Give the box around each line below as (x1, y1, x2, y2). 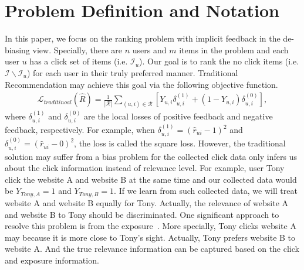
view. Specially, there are (32, 43, 123, 56)
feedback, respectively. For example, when (5, 124, 155, 136)
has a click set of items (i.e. (29, 55, 128, 67)
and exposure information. (5, 254, 99, 266)
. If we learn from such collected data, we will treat (114, 184, 298, 197)
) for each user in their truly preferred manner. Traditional (26, 66, 238, 78)
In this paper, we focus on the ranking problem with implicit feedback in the (5, 32, 281, 45)
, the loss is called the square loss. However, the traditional (74, 137, 286, 149)
